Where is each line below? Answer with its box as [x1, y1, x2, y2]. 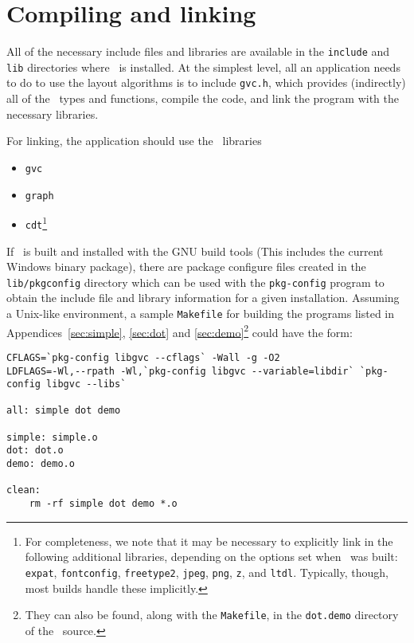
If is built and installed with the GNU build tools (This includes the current [6, 242, 384, 259]
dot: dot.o [6, 445, 64, 457]
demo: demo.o [6, 458, 75, 470]
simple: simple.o [6, 431, 98, 443]
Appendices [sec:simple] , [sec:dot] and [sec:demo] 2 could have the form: [6, 321, 353, 340]
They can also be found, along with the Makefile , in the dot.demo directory [25, 606, 399, 623]
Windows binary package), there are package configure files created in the [6, 258, 366, 275]
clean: [6, 484, 41, 496]
